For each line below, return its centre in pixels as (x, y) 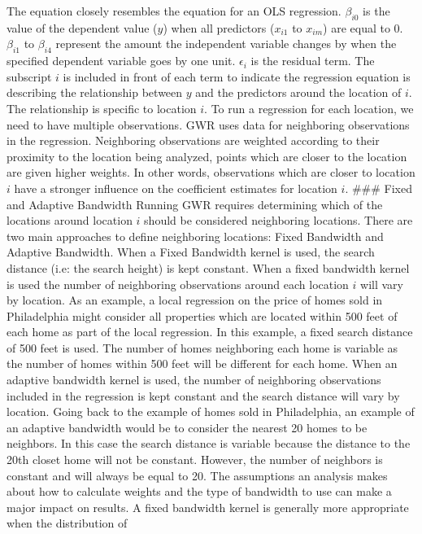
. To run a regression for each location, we (309, 108)
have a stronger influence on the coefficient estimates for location (176, 188)
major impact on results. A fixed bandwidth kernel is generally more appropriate (208, 507)
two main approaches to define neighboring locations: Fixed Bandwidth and (195, 236)
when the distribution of (67, 523)
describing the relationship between (95, 92)
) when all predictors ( (219, 27)
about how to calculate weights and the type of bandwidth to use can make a (199, 491)
